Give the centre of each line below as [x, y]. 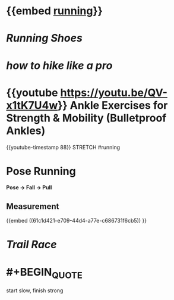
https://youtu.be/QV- [114, 93]
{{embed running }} [54, 11]
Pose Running [41, 171]
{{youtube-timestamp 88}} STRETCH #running [63, 147]
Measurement [33, 206]
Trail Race [32, 245]
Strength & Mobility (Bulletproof [86, 118]
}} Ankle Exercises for [113, 105]
